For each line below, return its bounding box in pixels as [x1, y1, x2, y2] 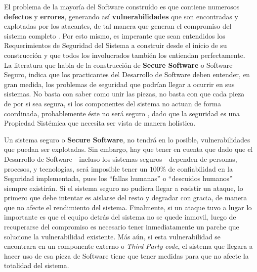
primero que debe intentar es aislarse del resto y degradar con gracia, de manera [4, 192, 247, 203]
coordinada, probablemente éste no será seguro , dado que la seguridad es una [4, 108, 240, 118]
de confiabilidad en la [168, 163, 233, 174]
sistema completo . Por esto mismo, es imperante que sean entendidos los [4, 30, 225, 41]
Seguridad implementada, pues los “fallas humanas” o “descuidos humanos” [4, 173, 233, 183]
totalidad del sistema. [4, 260, 69, 271]
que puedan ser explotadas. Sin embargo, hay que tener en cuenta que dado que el [4, 144, 253, 154]
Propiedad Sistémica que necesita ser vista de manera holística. [4, 118, 196, 128]
